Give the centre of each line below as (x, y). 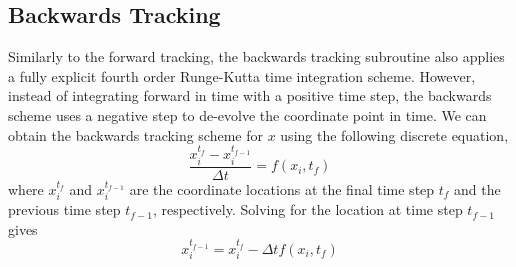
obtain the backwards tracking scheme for (135, 134)
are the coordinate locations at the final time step (282, 188)
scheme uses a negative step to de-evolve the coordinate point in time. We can (247, 114)
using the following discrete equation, (394, 134)
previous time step (64, 209)
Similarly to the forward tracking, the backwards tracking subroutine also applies (256, 56)
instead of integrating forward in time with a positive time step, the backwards (250, 95)
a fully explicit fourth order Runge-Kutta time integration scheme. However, (242, 75)
